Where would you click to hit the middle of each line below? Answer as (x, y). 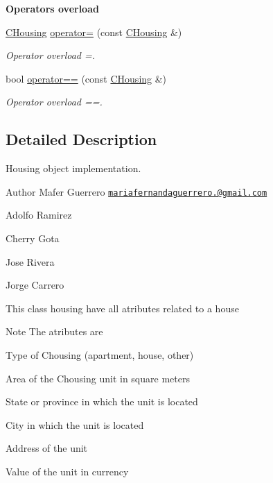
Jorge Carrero (35, 285)
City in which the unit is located (75, 424)
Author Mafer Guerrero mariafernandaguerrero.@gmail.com (136, 191)
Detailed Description (81, 139)
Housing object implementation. (73, 168)
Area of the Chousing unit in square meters (98, 378)
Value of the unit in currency (67, 471)
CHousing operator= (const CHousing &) (94, 32)
